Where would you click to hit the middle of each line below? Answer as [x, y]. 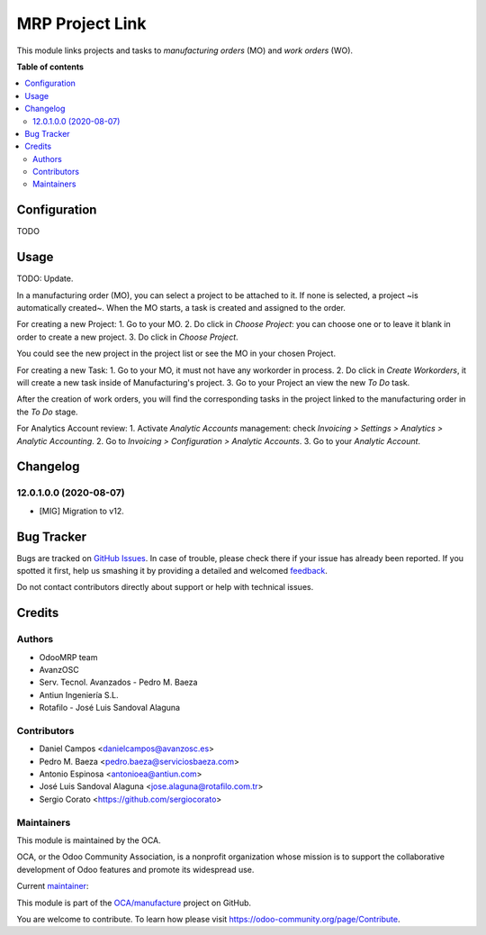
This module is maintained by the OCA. [89, 840]
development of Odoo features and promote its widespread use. [135, 869]
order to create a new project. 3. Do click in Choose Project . [127, 337]
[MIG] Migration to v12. [82, 511]
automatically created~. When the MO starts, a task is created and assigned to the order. [181, 308]
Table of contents [50, 67]
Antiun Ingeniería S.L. [79, 694]
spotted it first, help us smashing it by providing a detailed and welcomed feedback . [172, 571]
